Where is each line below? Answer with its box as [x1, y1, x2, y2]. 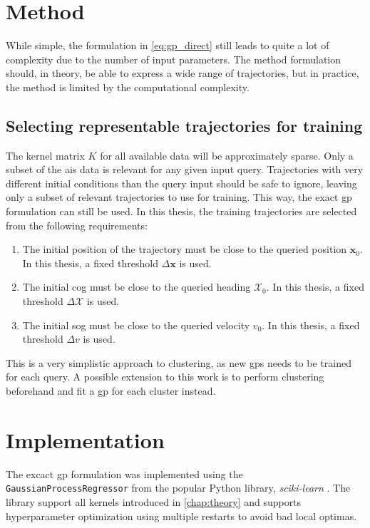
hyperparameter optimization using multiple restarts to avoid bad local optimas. [6, 508, 357, 523]
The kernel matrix [6, 147, 85, 162]
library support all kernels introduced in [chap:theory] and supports [6, 494, 302, 509]
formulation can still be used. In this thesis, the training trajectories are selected [6, 204, 357, 219]
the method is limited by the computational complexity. [6, 79, 250, 94]
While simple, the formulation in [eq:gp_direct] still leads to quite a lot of [6, 38, 329, 53]
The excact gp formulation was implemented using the [6, 466, 243, 481]
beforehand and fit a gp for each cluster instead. [6, 383, 216, 398]
